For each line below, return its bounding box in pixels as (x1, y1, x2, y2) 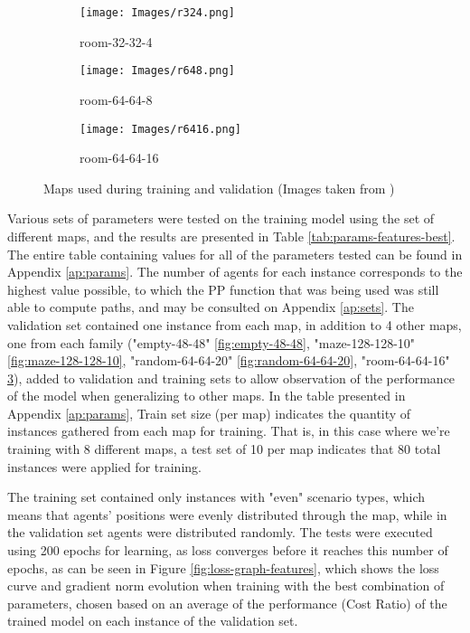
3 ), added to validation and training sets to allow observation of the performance (7, 368, 456, 387)
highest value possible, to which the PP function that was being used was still (7, 279, 439, 298)
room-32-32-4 (80, 32, 153, 51)
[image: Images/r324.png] (80, 6, 235, 19)
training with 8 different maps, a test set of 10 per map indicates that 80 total (7, 439, 441, 458)
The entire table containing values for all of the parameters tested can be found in (7, 244, 463, 263)
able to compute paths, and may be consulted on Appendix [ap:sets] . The (7, 298, 414, 316)
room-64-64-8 (80, 90, 153, 109)
